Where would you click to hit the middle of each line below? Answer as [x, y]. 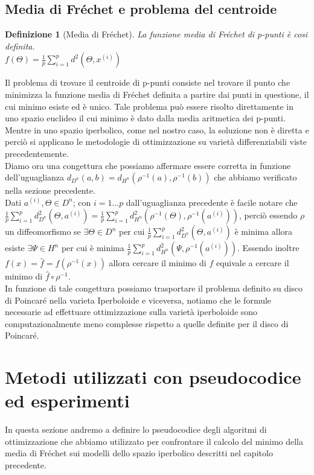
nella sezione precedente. [50, 190]
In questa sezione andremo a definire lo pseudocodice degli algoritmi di [136, 429]
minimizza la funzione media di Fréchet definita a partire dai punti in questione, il [157, 94]
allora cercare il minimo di [158, 263]
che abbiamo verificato [255, 177]
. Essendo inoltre [268, 248]
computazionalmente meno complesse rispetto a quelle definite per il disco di [147, 323]
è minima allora [264, 231]
